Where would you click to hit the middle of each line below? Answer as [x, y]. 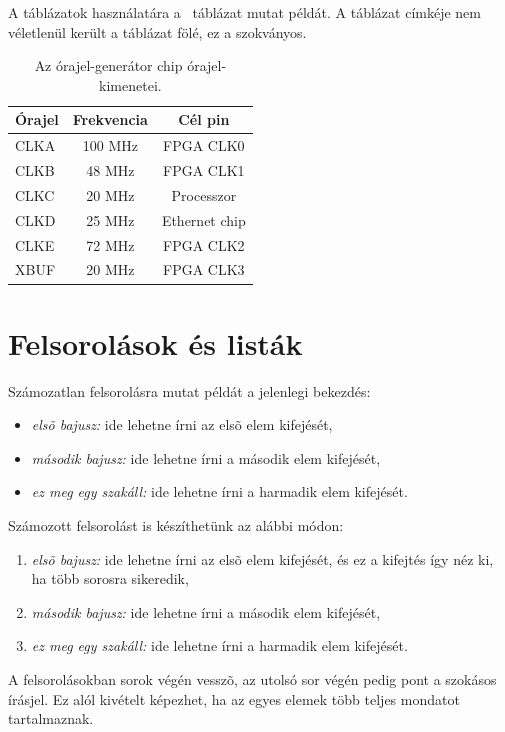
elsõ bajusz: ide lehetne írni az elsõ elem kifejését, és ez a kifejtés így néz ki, [262, 558]
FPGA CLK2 [204, 244]
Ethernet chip [203, 219]
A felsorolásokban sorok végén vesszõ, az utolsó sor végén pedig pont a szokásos [252, 679]
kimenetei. [130, 84]
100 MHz [110, 145]
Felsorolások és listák [155, 342]
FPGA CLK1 [204, 170]
